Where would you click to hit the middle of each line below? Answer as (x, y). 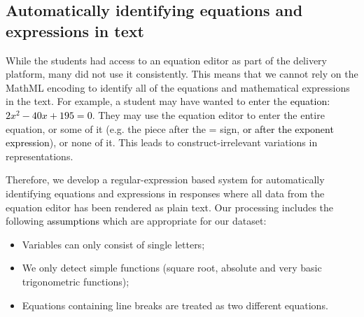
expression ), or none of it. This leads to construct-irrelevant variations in (162, 142)
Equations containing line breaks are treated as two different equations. (175, 305)
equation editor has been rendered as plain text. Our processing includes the (170, 207)
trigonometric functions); (76, 281)
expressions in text (75, 30)
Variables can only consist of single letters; (113, 244)
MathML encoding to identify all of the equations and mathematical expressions (178, 87)
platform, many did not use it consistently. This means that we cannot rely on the (182, 74)
